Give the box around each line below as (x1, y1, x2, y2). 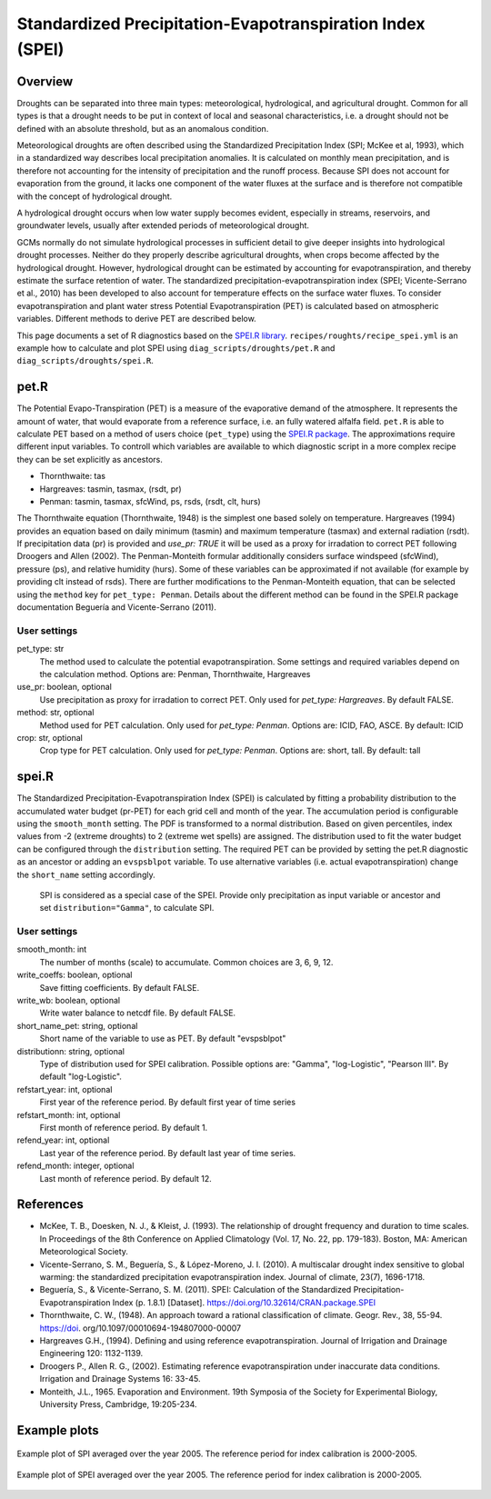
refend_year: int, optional (16, 1134, 110, 1145)
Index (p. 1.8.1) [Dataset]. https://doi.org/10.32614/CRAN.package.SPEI (112, 1296, 376, 1308)
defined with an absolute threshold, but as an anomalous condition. (16, 123, 269, 134)
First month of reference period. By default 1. (39, 1122, 208, 1133)
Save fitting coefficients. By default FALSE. (39, 982, 200, 993)
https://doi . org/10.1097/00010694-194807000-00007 (39, 1323, 241, 1334)
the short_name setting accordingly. (16, 869, 155, 880)
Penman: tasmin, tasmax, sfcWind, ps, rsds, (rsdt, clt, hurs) (39, 495, 261, 506)
